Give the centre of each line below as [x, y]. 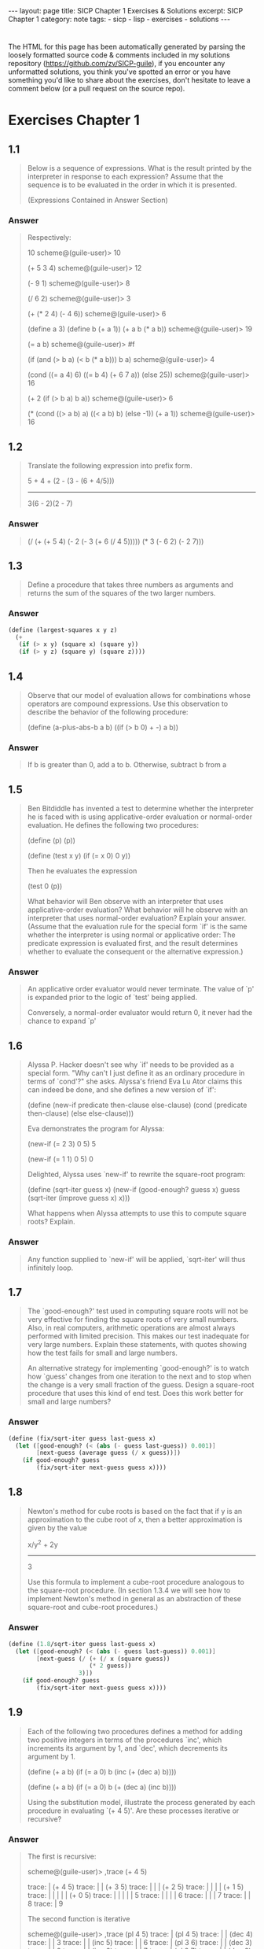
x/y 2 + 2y [43, 1544]
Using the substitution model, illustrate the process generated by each [141, 1802]
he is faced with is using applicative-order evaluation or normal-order [140, 817]
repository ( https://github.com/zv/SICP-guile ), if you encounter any [117, 64]
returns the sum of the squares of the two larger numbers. [121, 593]
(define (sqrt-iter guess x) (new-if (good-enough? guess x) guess [134, 1190]
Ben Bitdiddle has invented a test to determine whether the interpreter [140, 809]
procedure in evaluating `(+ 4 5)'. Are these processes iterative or [133, 1811]
